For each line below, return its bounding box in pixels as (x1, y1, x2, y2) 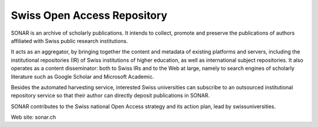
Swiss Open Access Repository (11, 9, 168, 22)
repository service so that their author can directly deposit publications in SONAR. (11, 92, 210, 99)
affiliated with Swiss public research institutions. (11, 37, 128, 44)
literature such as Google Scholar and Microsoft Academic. (11, 73, 154, 80)
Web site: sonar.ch (11, 113, 56, 121)
